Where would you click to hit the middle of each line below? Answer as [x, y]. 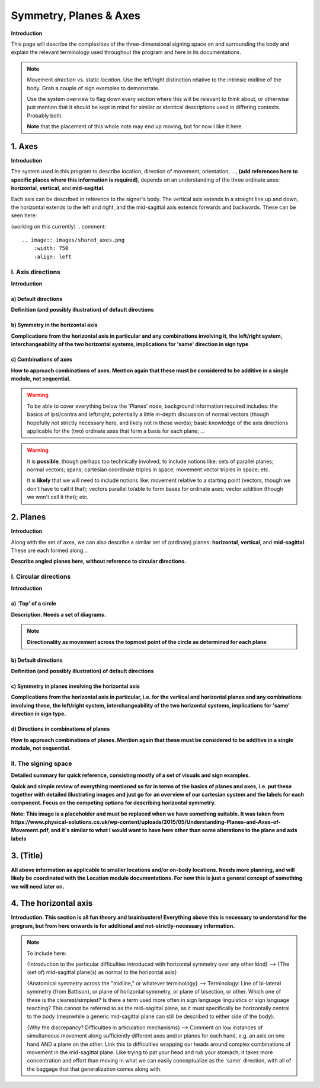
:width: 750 [51, 248]
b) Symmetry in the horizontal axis [54, 325]
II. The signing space [41, 763]
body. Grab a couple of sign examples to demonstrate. [93, 88]
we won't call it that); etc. [58, 497]
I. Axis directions [36, 272]
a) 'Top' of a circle [33, 604]
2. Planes [28, 517]
